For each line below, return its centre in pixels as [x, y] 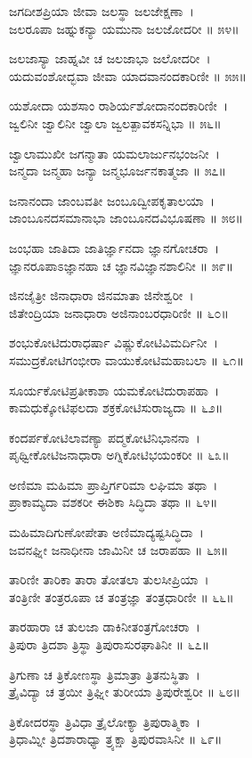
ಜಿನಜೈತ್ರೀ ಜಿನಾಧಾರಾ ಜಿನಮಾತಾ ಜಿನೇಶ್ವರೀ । [102, 295]
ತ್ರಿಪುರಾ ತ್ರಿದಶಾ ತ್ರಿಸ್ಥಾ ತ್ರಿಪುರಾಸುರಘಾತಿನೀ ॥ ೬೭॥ [110, 644]
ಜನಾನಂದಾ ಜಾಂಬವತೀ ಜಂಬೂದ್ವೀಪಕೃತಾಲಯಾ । [112, 200]
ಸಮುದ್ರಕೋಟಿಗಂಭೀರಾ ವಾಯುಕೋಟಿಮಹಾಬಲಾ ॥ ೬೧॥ [126, 359]
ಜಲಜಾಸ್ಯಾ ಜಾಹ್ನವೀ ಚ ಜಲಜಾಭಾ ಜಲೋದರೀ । [110, 58]
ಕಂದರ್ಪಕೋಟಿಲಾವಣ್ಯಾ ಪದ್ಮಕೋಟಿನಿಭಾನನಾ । [105, 437]
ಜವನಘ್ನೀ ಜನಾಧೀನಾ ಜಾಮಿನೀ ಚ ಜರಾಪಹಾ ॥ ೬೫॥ [119, 549]
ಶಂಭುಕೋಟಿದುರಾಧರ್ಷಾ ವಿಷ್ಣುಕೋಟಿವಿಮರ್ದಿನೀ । [114, 342]
